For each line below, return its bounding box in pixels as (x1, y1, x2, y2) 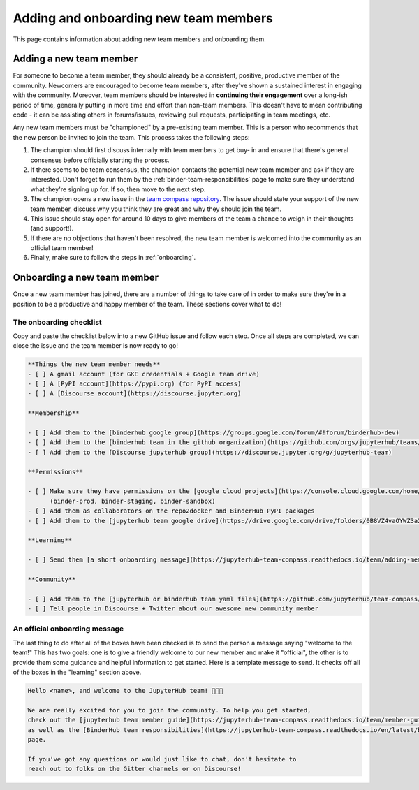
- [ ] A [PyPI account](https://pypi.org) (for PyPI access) (27, 380, 242, 388)
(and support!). (30, 224, 74, 233)
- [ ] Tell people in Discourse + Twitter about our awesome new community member (27, 605, 319, 613)
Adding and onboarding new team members (13, 10, 274, 26)
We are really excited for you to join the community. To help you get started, (27, 706, 311, 714)
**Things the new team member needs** (27, 360, 161, 368)
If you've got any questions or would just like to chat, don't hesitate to (27, 755, 297, 763)
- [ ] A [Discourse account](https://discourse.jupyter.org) (27, 390, 242, 397)
